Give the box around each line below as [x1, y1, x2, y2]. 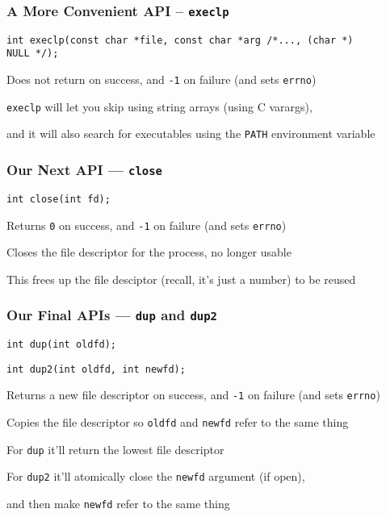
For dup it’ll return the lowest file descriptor [6, 440, 224, 457]
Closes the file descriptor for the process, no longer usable [6, 244, 292, 261]
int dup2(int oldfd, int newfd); [6, 363, 186, 375]
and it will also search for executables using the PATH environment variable [6, 125, 376, 142]
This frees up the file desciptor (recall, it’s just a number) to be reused [6, 270, 356, 287]
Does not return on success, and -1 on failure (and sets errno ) [6, 71, 317, 88]
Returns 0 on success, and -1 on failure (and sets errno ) [6, 216, 287, 233]
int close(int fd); [6, 193, 111, 205]
